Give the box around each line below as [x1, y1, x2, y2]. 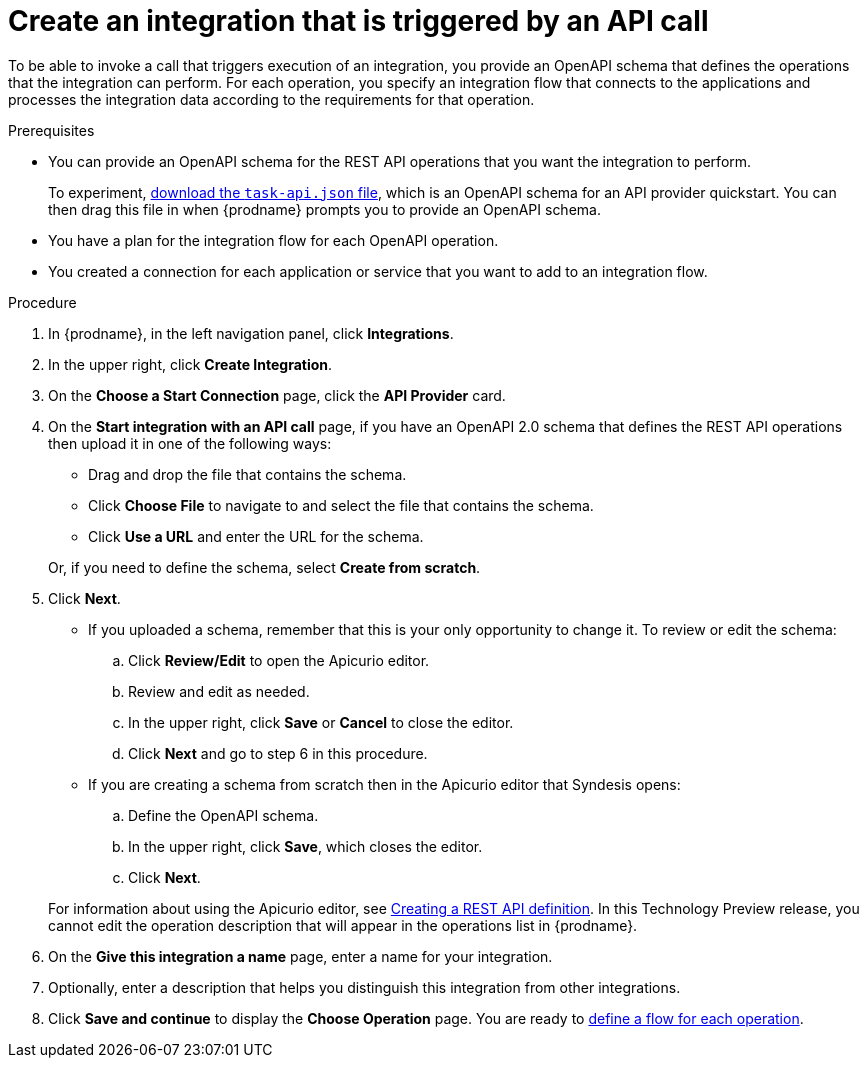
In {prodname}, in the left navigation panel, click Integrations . [48, 324, 454, 342]
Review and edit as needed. [128, 682, 310, 700]
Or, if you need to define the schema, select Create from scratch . [48, 558, 481, 576]
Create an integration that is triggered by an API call [8, 4, 709, 38]
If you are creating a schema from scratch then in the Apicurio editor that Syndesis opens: [88, 775, 681, 793]
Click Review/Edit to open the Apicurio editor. [128, 651, 430, 669]
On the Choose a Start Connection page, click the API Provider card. [48, 386, 506, 404]
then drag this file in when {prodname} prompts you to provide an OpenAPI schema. [48, 200, 601, 218]
